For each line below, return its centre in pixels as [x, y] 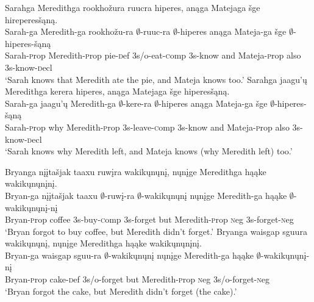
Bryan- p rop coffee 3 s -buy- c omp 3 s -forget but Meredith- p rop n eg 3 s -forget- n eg [149, 219]
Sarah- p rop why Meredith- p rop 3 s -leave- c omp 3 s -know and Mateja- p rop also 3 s [153, 127]
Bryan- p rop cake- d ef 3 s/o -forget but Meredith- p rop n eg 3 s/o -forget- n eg [137, 279]
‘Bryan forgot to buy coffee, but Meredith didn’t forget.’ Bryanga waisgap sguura [156, 231]
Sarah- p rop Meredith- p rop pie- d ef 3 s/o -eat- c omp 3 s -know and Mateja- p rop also [153, 55]
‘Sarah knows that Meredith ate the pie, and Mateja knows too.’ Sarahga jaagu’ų [156, 79]
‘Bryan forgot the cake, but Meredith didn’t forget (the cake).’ [121, 291]
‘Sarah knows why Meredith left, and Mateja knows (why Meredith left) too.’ [149, 151]
